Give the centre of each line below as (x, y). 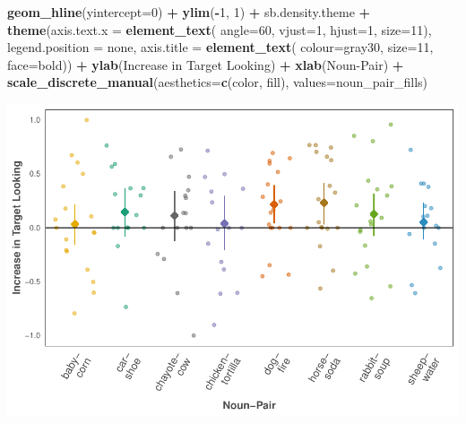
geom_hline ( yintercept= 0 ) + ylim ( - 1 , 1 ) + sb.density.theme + (189, 12)
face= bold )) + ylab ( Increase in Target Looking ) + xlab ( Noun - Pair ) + (206, 64)
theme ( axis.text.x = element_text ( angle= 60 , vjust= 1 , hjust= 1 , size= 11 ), (220, 29)
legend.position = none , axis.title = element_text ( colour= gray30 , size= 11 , (220, 47)
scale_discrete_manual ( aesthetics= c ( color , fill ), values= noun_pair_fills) (217, 82)
